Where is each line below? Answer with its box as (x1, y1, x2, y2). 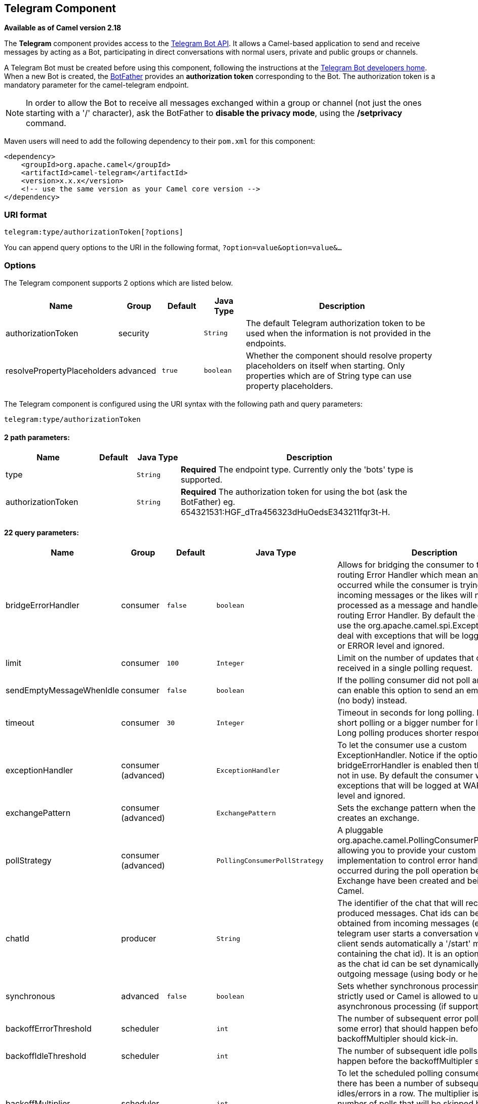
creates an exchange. (337, 813, 420, 823)
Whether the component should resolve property (246, 350, 432, 361)
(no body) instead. (337, 695, 407, 706)
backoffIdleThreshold (6, 1051, 87, 1061)
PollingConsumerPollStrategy (216, 856, 324, 864)
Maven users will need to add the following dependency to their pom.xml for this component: (4, 137, 315, 146)
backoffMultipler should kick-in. (337, 1034, 458, 1044)
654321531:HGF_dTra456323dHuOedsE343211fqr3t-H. (181, 507, 390, 518)
